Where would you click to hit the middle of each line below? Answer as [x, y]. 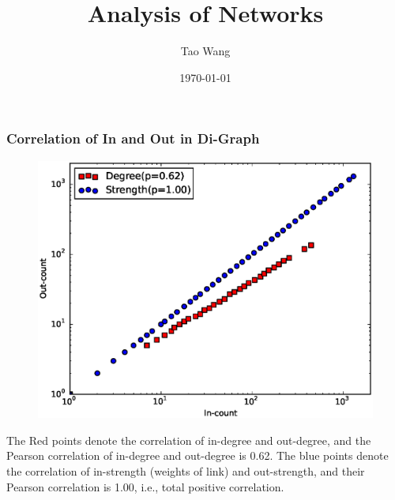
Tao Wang [205, 51]
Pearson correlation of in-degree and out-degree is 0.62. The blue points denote [197, 455]
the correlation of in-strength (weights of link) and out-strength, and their [186, 470]
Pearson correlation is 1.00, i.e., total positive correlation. [145, 486]
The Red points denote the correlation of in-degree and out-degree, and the [189, 440]
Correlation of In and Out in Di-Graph [133, 138]
